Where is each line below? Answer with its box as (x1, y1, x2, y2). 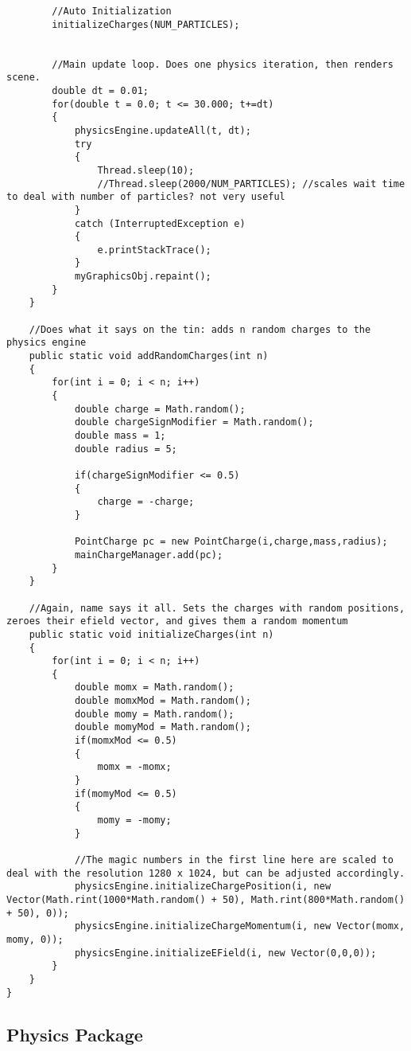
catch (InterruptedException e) (74, 217, 246, 229)
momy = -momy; (97, 815, 172, 826)
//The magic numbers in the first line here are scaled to (74, 854, 394, 865)
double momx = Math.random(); (74, 682, 235, 694)
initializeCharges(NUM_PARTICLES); (52, 18, 240, 30)
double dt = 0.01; (52, 84, 149, 96)
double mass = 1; (74, 430, 166, 441)
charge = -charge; (97, 496, 195, 508)
